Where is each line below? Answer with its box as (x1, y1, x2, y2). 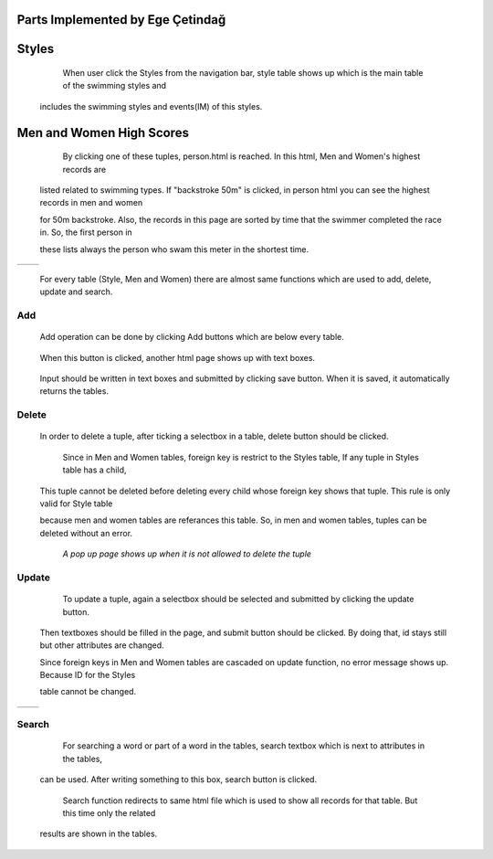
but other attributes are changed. (39, 640, 164, 651)
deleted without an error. (39, 527, 132, 538)
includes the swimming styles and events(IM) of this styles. (39, 101, 263, 111)
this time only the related (62, 807, 156, 818)
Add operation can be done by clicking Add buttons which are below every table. (39, 332, 344, 343)
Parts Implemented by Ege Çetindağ (16, 12, 226, 27)
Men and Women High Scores (16, 124, 189, 141)
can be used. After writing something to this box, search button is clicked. (39, 774, 318, 785)
